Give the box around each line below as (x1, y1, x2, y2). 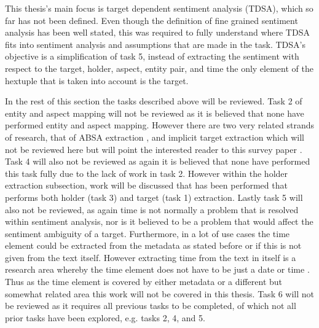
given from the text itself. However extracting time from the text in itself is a (5, 251, 296, 264)
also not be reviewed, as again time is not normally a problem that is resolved (5, 203, 299, 216)
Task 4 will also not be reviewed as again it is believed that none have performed (5, 155, 310, 168)
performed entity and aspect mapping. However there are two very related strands (5, 119, 314, 131)
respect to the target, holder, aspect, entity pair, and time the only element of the (5, 61, 313, 74)
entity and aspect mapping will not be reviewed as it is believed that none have (5, 106, 304, 119)
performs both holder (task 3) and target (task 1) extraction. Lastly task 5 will (5, 190, 303, 203)
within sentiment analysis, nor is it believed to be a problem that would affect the (5, 215, 313, 228)
